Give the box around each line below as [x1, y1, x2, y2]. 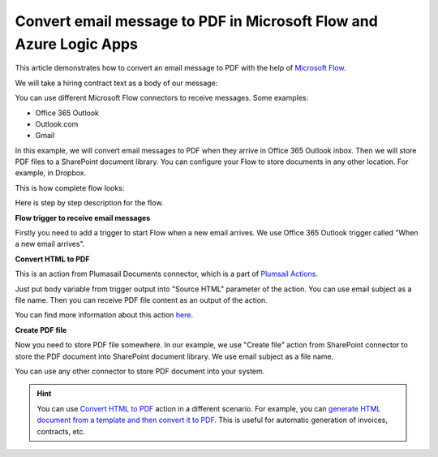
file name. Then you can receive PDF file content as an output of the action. [15, 295, 268, 304]
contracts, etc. [36, 426, 85, 436]
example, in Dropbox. [15, 168, 87, 178]
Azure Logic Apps [15, 35, 138, 53]
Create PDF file [15, 325, 67, 334]
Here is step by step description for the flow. [15, 198, 164, 208]
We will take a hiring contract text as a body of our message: [15, 78, 218, 88]
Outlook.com [35, 119, 79, 129]
